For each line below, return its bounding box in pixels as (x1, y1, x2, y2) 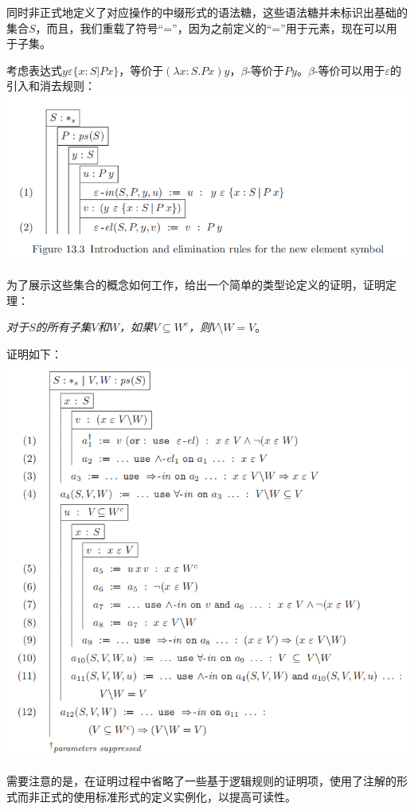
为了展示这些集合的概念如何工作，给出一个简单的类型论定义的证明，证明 (6, 276, 385, 293)
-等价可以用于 (314, 61, 385, 78)
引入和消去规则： (6, 77, 96, 94)
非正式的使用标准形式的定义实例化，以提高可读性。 (28, 788, 296, 804)
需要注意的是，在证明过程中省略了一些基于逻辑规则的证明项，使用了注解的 (6, 773, 396, 789)
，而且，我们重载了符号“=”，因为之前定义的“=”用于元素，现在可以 (35, 19, 386, 36)
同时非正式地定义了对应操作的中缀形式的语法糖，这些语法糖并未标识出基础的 (6, 4, 408, 20)
